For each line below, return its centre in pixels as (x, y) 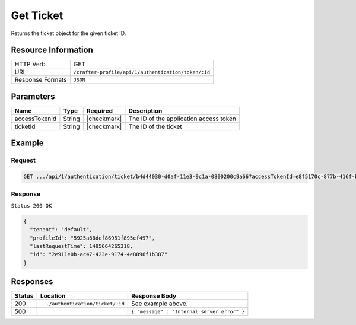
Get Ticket (37, 15)
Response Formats (41, 80)
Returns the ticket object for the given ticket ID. (69, 33)
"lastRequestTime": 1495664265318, (82, 246)
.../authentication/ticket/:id (82, 303)
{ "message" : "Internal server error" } (188, 311)
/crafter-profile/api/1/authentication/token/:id (142, 72)
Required (99, 111)
